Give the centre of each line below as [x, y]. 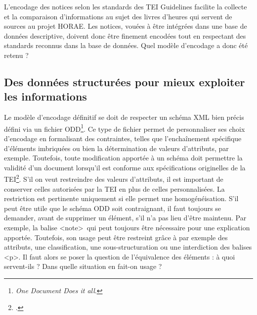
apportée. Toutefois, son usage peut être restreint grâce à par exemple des [116, 237]
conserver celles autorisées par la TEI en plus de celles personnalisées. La [114, 188]
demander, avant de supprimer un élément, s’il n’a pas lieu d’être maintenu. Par [125, 218]
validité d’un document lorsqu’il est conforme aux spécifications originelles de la [125, 167]
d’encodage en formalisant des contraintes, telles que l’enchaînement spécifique [123, 138]
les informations [45, 96]
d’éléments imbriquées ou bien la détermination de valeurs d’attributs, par [116, 148]
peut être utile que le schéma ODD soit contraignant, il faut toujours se [113, 208]
